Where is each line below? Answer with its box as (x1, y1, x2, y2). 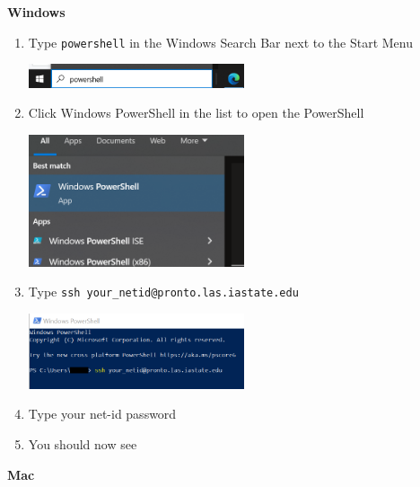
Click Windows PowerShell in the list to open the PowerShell (28, 103, 364, 122)
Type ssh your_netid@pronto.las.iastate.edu (28, 282, 299, 301)
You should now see (28, 435, 137, 453)
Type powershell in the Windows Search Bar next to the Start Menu (28, 32, 414, 51)
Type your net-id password (28, 404, 177, 423)
